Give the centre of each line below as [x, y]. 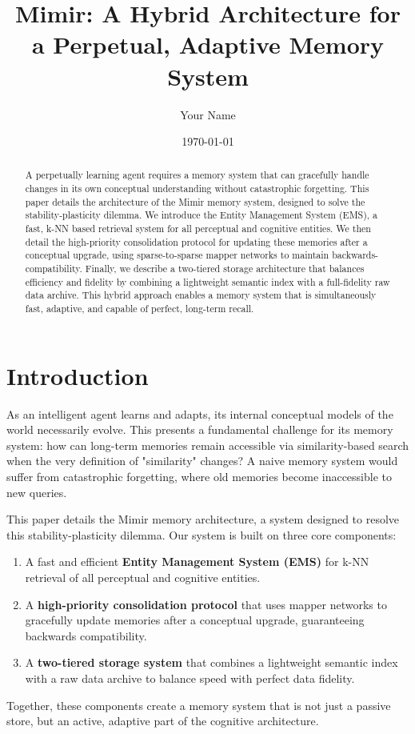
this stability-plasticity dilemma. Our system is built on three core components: [202, 534]
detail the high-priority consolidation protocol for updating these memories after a [196, 241]
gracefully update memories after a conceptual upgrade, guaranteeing [195, 620]
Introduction [78, 375]
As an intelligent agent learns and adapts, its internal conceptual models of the [200, 413]
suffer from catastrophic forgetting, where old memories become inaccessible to [200, 477]
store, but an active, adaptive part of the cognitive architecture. [163, 721]
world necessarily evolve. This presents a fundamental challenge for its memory [200, 429]
